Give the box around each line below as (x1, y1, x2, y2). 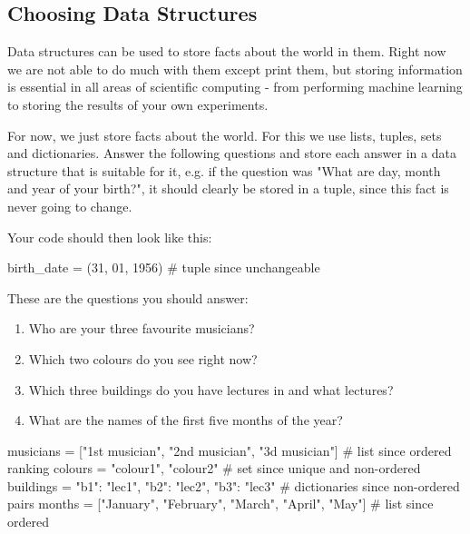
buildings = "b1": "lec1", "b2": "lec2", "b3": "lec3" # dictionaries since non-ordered (7, 476, 460, 495)
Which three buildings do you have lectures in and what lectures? (28, 380, 394, 399)
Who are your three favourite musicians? (28, 319, 255, 338)
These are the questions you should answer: (7, 288, 249, 307)
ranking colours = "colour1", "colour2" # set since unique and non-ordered (7, 459, 421, 478)
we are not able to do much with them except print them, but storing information (7, 59, 463, 78)
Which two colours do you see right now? (28, 349, 258, 368)
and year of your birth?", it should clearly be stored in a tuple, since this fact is (7, 179, 449, 198)
